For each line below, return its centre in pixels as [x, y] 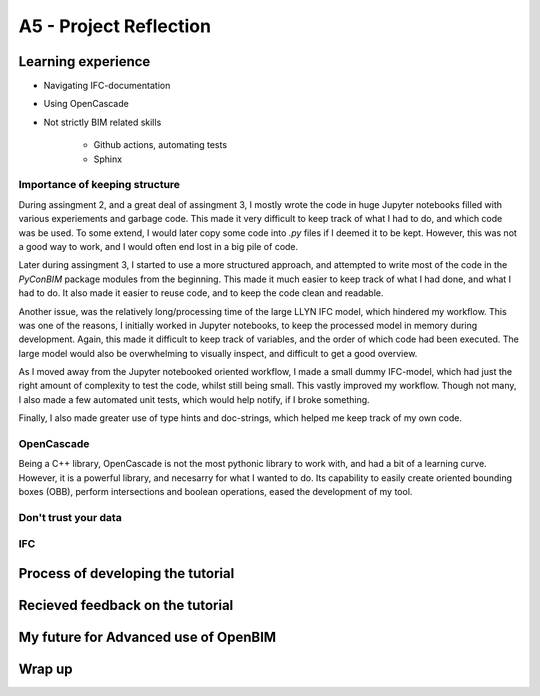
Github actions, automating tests [160, 145]
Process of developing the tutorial [126, 573]
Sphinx [108, 159]
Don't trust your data [70, 517]
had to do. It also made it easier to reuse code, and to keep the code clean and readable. [201, 293]
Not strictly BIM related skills [102, 122]
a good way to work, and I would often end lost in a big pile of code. [158, 246]
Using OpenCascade [86, 104]
